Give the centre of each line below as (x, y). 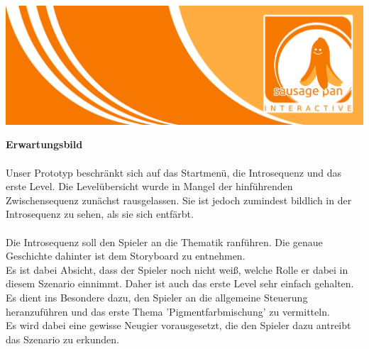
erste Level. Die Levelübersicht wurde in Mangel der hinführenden (149, 186)
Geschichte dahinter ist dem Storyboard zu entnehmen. (126, 256)
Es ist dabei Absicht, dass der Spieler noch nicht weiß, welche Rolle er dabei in (177, 269)
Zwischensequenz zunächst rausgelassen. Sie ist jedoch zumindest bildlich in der (179, 200)
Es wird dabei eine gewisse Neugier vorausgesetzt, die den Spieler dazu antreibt (178, 325)
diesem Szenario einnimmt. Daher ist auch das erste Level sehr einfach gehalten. (180, 283)
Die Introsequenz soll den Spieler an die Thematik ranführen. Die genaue (164, 242)
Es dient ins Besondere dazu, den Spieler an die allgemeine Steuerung (157, 297)
